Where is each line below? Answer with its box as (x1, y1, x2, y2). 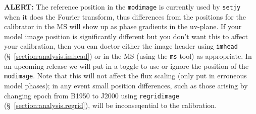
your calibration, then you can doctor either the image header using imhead (4, 41, 238, 51)
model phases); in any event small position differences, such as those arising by (4, 80, 248, 90)
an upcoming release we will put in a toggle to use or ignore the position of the (4, 60, 249, 71)
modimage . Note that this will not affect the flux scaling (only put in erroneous (4, 70, 247, 81)
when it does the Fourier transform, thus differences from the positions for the (4, 11, 246, 22)
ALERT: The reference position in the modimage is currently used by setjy (4, 2, 241, 12)
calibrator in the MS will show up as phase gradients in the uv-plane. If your (4, 21, 242, 32)
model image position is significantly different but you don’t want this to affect (4, 31, 248, 41)
